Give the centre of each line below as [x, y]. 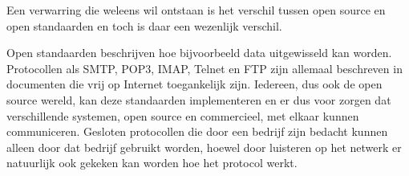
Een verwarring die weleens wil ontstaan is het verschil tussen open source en [196, 10]
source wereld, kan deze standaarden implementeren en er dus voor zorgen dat [199, 99]
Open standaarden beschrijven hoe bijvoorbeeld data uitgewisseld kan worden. [199, 53]
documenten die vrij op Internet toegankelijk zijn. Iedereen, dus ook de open [194, 84]
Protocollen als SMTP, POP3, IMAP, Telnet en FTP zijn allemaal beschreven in [204, 68]
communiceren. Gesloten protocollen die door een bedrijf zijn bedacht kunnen [197, 131]
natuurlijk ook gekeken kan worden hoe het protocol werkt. [152, 163]
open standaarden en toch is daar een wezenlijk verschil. [144, 25]
